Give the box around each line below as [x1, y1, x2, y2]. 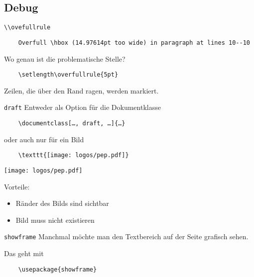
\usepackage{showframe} [18, 266, 97, 273]
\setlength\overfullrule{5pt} [18, 71, 119, 79]
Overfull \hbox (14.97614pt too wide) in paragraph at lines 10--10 [18, 39, 250, 46]
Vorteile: [4, 181, 30, 191]
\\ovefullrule [4, 24, 51, 31]
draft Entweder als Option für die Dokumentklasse [4, 102, 161, 112]
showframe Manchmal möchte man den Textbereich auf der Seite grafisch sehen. [4, 231, 249, 242]
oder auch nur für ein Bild [4, 134, 84, 144]
